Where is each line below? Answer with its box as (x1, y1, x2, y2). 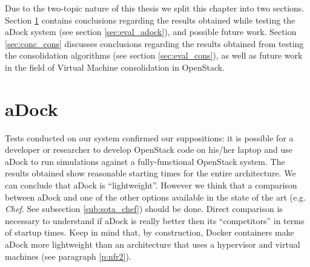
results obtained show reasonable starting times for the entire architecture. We (5, 167, 296, 179)
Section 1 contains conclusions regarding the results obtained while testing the (5, 13, 295, 26)
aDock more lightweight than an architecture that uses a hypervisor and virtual (5, 238, 300, 251)
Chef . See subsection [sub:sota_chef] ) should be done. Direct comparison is (5, 202, 283, 215)
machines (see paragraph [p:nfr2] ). (5, 249, 131, 262)
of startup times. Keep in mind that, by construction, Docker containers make (5, 226, 294, 239)
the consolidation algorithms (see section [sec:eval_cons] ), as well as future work (5, 49, 303, 62)
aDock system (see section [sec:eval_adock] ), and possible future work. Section (5, 25, 297, 38)
